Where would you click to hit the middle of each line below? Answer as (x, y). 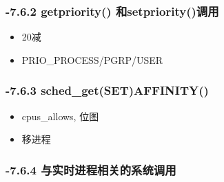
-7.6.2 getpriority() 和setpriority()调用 (112, 11)
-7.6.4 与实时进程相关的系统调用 (91, 169)
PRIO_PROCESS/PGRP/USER (92, 59)
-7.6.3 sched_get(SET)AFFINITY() (107, 90)
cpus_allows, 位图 (60, 116)
